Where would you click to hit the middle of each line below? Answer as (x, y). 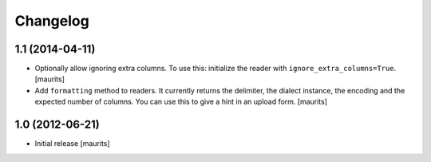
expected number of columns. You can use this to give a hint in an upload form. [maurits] (181, 102)
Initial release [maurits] (73, 144)
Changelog (52, 21)
